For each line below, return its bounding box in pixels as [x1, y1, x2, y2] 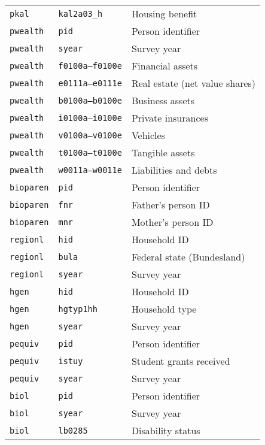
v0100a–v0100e [58, 130, 122, 140]
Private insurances [131, 111, 208, 125]
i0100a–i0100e [58, 113, 122, 123]
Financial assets [131, 59, 198, 72]
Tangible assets [131, 146, 195, 159]
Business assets [131, 93, 195, 107]
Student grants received [131, 354, 230, 368]
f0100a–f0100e [58, 60, 122, 71]
